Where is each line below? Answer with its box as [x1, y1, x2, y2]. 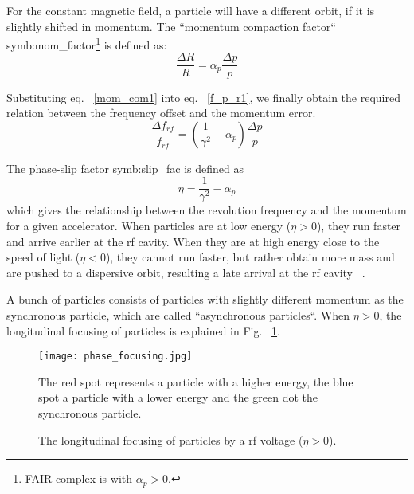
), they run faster [316, 217, 401, 233]
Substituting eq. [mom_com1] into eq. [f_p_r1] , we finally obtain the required [6, 88, 400, 105]
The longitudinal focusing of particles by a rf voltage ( [38, 431, 303, 448]
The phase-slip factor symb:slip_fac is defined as [6, 159, 244, 176]
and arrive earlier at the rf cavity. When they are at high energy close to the [6, 233, 380, 249]
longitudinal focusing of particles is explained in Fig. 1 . [6, 322, 280, 339]
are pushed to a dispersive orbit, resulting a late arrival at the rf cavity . [6, 264, 365, 280]
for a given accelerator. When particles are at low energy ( [6, 217, 291, 233]
